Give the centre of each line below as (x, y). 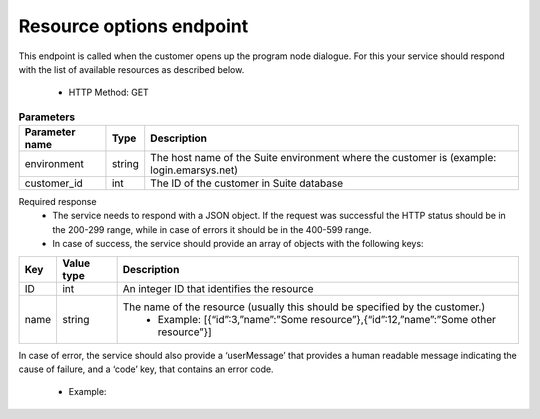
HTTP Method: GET (108, 92)
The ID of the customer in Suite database (247, 183)
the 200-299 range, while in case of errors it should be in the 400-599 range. (212, 229)
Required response (57, 202)
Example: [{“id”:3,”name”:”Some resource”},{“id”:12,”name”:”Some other (327, 319)
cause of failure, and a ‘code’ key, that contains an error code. (146, 369)
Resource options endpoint (133, 26)
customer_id (54, 183)
